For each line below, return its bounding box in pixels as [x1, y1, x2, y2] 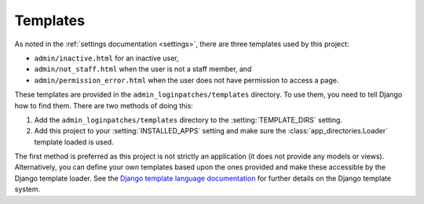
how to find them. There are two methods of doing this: [14, 100, 194, 110]
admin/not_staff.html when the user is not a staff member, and [34, 64, 252, 74]
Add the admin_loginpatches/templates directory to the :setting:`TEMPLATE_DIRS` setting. [34, 115, 343, 125]
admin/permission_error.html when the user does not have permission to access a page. [34, 75, 339, 85]
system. [14, 184, 41, 194]
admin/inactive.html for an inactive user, [34, 53, 179, 63]
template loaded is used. [34, 137, 114, 147]
